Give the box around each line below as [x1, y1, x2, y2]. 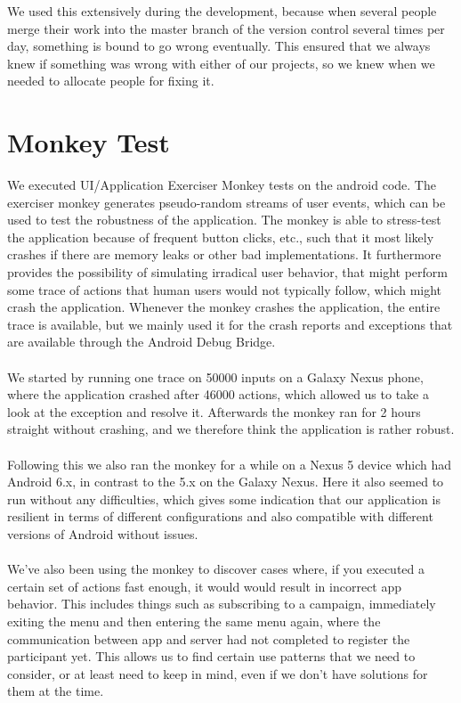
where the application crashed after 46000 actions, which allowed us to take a [7, 385, 429, 404]
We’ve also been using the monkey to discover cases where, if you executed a [7, 560, 425, 578]
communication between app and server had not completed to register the [7, 629, 410, 648]
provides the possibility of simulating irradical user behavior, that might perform [7, 263, 448, 282]
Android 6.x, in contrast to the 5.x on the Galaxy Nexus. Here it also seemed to [7, 472, 444, 491]
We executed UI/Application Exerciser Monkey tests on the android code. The [7, 176, 436, 194]
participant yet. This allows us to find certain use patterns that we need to [7, 647, 416, 666]
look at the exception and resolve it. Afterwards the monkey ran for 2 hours [7, 402, 421, 421]
